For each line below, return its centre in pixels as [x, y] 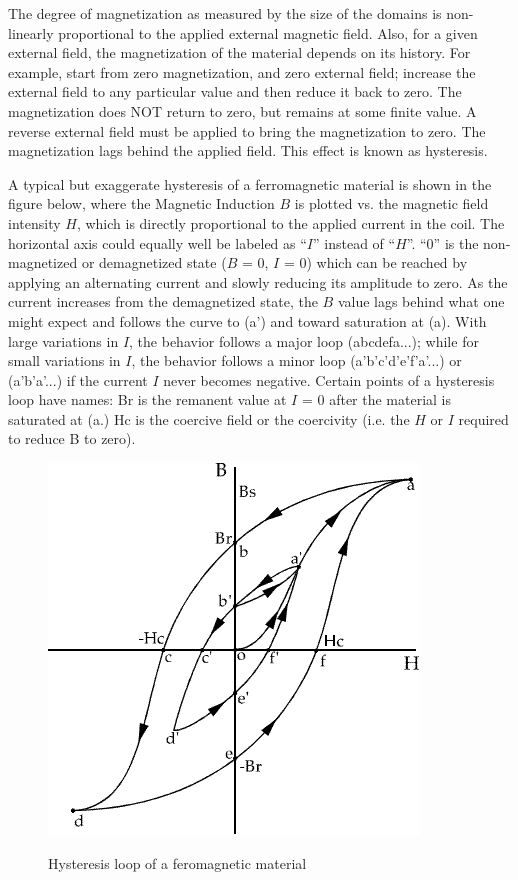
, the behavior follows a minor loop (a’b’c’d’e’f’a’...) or [296, 360]
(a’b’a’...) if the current [78, 379]
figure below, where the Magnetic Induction [141, 203]
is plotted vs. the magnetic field [391, 203]
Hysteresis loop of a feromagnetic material [177, 862]
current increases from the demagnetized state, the [163, 301]
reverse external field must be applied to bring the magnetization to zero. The [247, 130]
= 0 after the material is [376, 399]
